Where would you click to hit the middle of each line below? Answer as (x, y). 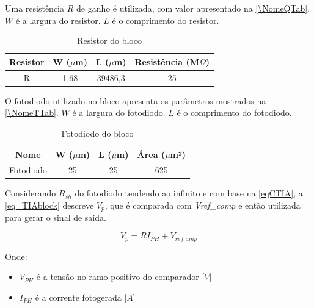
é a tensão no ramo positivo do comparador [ (120, 277)
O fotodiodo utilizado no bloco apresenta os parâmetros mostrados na (136, 100)
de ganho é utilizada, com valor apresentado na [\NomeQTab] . (193, 8)
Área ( (151, 154)
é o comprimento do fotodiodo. (234, 113)
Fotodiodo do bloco (97, 133)
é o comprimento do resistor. (166, 20)
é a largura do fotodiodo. (119, 113)
